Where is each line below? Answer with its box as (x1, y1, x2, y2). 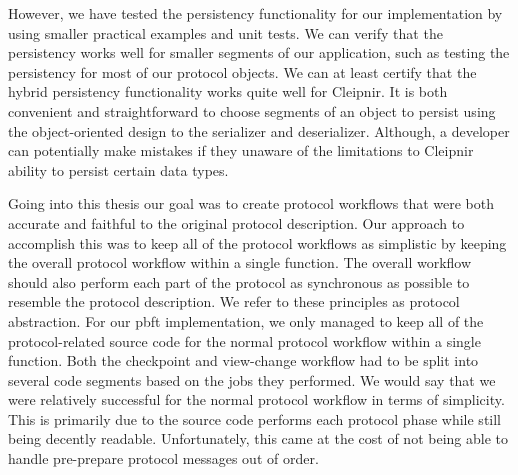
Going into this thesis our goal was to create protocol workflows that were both (8, 193, 494, 214)
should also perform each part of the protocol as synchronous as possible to (8, 271, 470, 292)
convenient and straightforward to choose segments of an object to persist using (8, 100, 496, 121)
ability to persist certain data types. (8, 159, 229, 180)
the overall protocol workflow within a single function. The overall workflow (8, 252, 472, 273)
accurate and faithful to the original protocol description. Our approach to (8, 212, 465, 233)
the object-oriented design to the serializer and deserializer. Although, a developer (8, 120, 510, 141)
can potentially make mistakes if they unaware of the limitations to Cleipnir (8, 140, 474, 161)
